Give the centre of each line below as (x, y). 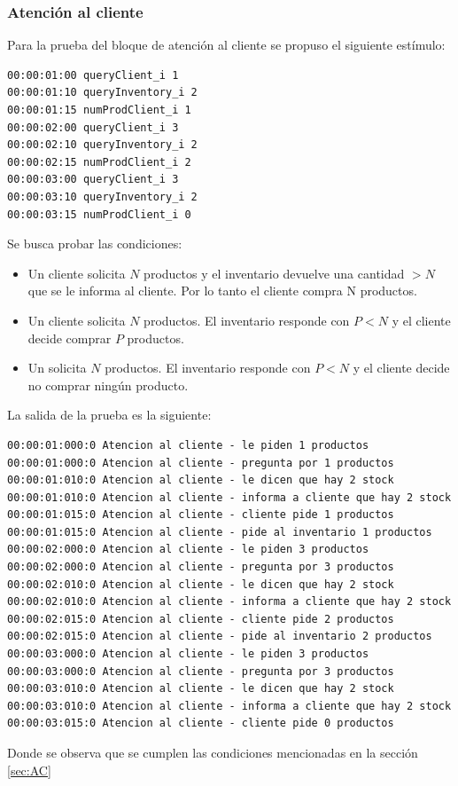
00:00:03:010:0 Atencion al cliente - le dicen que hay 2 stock (201, 689)
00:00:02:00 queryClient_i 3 (93, 127)
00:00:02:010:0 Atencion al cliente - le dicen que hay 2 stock (201, 584)
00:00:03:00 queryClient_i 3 (93, 180)
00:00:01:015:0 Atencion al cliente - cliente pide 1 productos (201, 515)
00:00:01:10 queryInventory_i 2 (102, 93)
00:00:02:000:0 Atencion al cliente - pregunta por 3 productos (201, 567)
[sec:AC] (29, 770)
